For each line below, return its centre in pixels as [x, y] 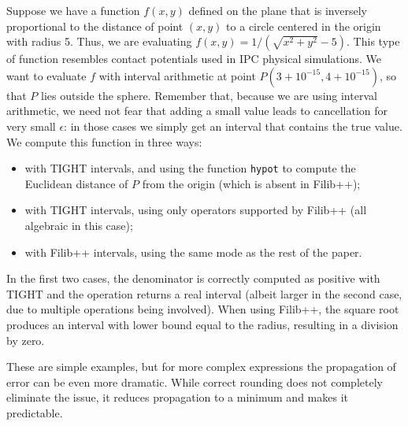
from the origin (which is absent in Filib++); [251, 183]
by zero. [26, 340]
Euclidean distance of [76, 183]
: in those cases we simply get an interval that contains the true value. [233, 126]
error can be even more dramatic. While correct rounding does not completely [195, 382]
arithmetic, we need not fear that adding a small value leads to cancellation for [197, 111]
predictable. [35, 412]
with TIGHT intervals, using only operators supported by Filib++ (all [196, 210]
